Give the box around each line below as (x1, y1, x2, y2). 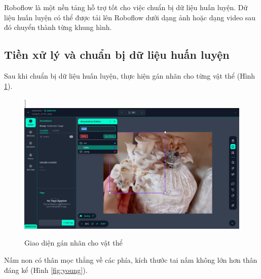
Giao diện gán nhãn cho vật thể (24, 237, 123, 248)
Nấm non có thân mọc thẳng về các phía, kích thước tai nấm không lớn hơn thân (4, 255, 257, 265)
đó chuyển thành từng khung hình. (4, 22, 112, 32)
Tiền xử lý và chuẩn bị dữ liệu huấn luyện (4, 47, 230, 62)
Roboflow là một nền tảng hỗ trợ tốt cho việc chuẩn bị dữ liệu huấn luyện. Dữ (4, 2, 248, 12)
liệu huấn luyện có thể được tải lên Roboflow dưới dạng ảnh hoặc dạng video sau (4, 12, 256, 22)
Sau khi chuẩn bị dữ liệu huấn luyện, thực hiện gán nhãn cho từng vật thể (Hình (4, 70, 255, 81)
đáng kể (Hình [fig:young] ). (4, 264, 88, 275)
